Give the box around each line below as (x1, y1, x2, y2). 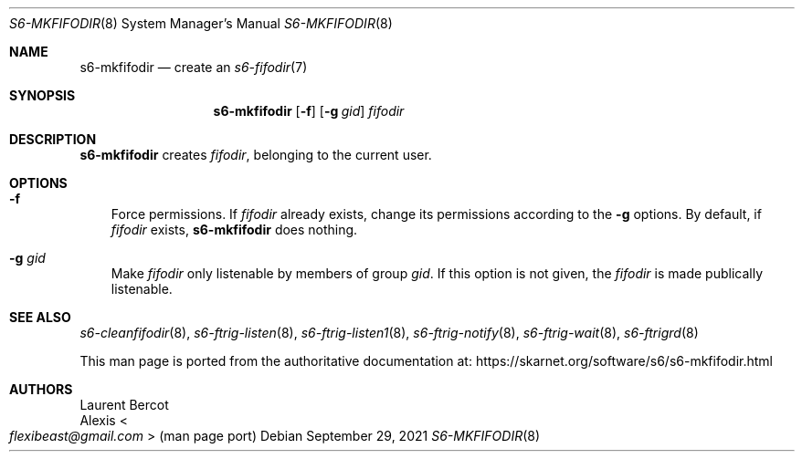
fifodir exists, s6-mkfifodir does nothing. (111, 222, 358, 237)
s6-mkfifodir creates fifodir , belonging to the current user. (79, 147, 432, 162)
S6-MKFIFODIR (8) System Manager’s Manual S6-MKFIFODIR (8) (9, 16, 393, 31)
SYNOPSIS (9, 88, 76, 103)
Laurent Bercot (79, 397, 169, 412)
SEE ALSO (9, 309, 71, 325)
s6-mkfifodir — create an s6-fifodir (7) (79, 59, 308, 75)
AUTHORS (9, 381, 73, 397)
